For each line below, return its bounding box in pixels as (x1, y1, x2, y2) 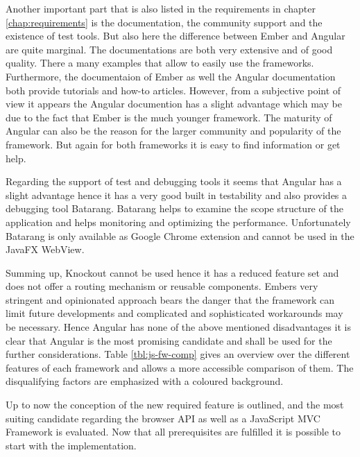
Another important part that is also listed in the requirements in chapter (6, 1, 316, 15)
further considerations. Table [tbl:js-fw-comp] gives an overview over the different (6, 347, 350, 361)
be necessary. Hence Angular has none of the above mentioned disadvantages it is (6, 320, 351, 334)
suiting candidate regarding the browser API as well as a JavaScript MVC (6, 411, 320, 425)
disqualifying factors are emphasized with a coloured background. (6, 374, 284, 388)
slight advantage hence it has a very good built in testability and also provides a (6, 187, 348, 202)
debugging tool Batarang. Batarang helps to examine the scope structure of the (6, 201, 343, 216)
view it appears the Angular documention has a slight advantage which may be (6, 96, 342, 111)
